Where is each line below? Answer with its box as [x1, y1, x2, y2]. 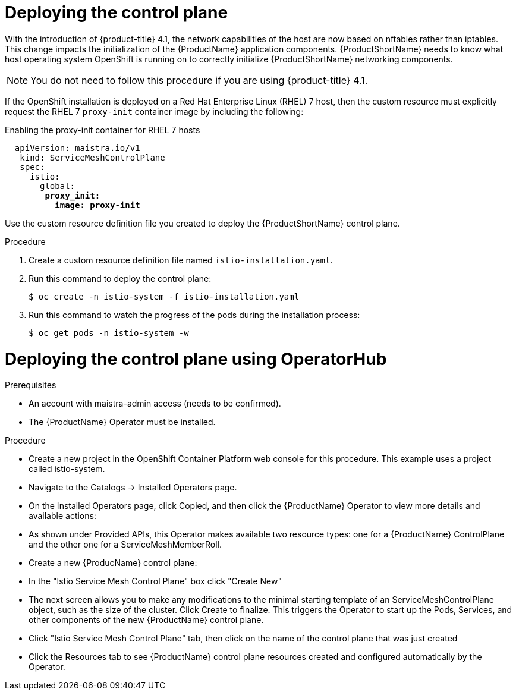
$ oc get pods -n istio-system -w [29, 328, 189, 338]
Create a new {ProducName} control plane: [29, 558, 197, 568]
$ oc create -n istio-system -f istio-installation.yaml [29, 291, 300, 301]
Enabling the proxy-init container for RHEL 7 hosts [5, 124, 200, 135]
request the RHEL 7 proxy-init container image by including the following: [5, 106, 304, 117]
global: [40, 181, 75, 191]
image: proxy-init [55, 200, 140, 210]
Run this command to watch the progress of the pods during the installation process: [29, 309, 360, 320]
